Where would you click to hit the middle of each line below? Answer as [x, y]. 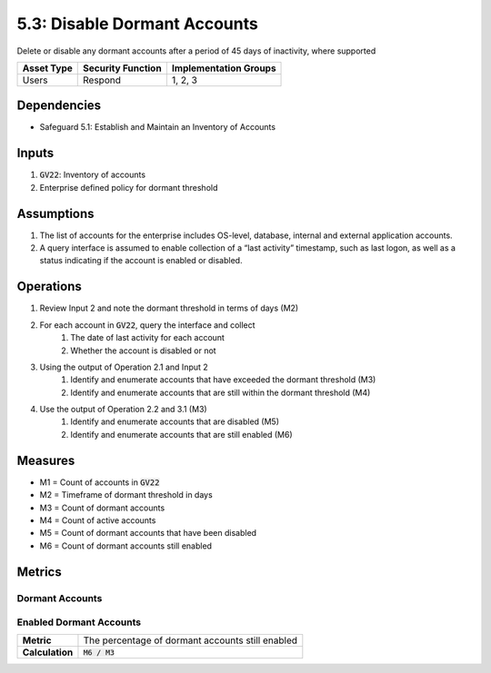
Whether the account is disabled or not [144, 351]
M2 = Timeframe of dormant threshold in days [126, 495]
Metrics [40, 572]
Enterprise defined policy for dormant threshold [129, 187]
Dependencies [59, 106]
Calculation [48, 652]
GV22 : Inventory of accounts [92, 175]
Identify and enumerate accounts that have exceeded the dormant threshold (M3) [223, 380]
